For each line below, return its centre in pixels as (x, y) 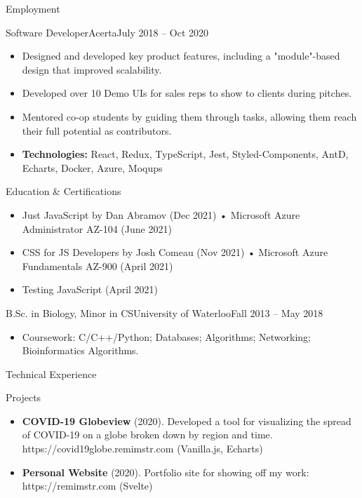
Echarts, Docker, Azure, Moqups (92, 167)
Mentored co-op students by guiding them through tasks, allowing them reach (189, 116)
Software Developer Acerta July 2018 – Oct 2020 (107, 32)
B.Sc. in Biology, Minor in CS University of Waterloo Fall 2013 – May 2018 (165, 312)
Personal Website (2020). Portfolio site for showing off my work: (166, 472)
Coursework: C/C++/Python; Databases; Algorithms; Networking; (166, 336)
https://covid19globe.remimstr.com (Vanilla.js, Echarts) (142, 449)
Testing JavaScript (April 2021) (90, 289)
